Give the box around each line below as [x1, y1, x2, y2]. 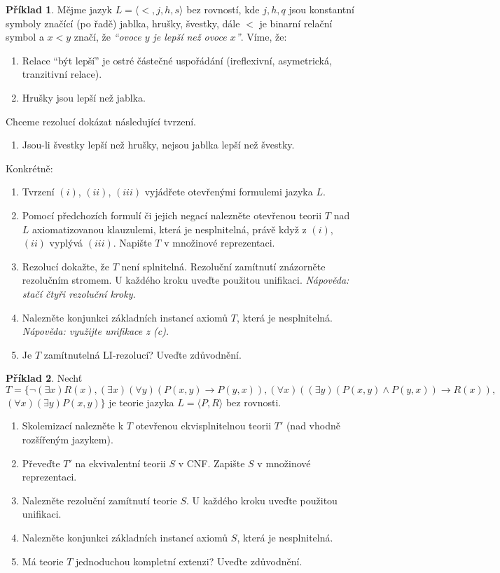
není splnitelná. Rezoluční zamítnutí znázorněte [121, 258, 326, 273]
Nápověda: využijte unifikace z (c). [22, 324, 169, 338]
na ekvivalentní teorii [75, 455, 166, 470]
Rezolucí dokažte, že [22, 258, 110, 273]
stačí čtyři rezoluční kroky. [22, 286, 136, 301]
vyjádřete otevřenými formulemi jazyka [144, 184, 313, 199]
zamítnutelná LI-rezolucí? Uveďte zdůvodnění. [43, 347, 242, 361]
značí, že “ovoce [74, 29, 141, 44]
